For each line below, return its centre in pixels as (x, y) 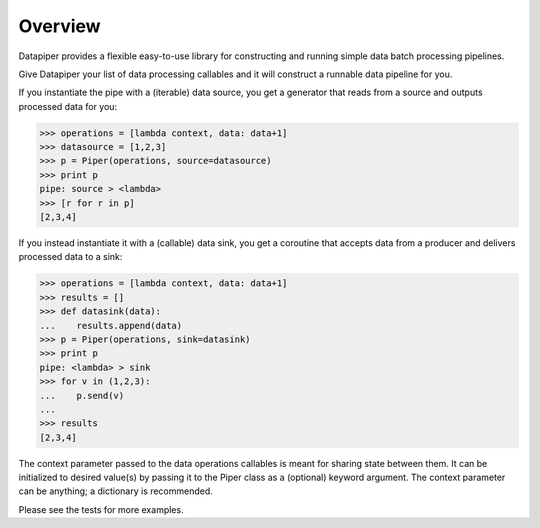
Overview (59, 26)
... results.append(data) (111, 325)
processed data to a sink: (70, 257)
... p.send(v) (82, 395)
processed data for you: (68, 106)
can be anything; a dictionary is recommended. (116, 491)
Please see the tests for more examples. (101, 509)
